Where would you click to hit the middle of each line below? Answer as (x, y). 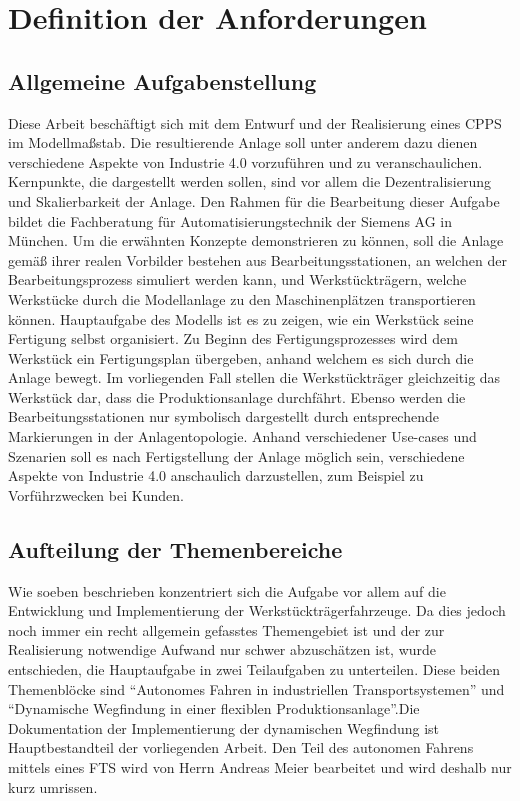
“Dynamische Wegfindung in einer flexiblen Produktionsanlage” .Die (214, 708)
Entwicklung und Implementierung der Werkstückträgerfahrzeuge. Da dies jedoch (257, 610)
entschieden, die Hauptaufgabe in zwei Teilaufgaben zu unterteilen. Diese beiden (254, 669)
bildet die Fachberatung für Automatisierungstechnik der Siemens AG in (230, 220)
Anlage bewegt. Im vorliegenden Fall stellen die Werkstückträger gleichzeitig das (254, 377)
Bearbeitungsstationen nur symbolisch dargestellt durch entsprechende (223, 416)
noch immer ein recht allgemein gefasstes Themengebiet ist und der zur (226, 629)
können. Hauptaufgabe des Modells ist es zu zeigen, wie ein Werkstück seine (241, 318)
